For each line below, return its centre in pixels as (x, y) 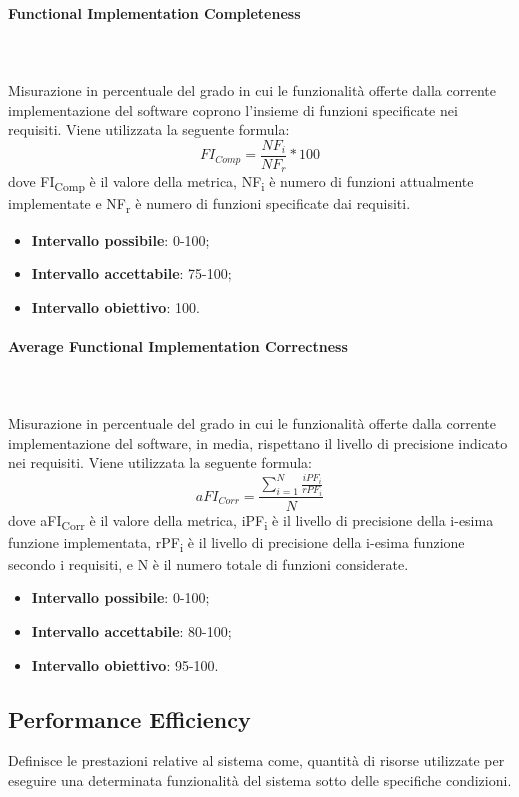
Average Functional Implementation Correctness (178, 345)
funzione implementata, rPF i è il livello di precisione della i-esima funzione (236, 543)
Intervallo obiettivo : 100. (115, 306)
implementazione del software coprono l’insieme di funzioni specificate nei (233, 109)
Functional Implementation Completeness (154, 12)
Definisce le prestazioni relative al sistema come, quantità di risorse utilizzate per (256, 760)
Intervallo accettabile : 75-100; (131, 273)
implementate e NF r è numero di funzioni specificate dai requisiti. (209, 205)
